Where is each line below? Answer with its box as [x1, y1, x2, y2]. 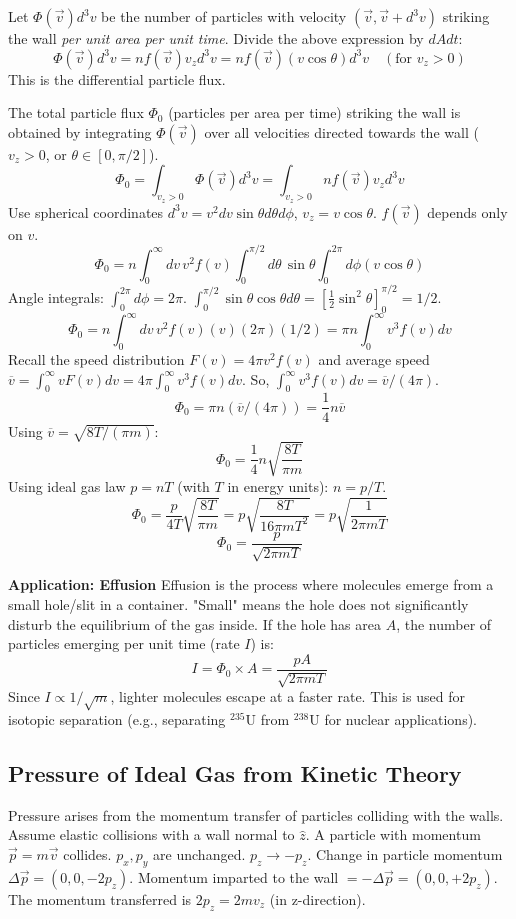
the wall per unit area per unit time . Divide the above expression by [8, 28, 424, 48]
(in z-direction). [269, 888, 366, 909]
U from [245, 709, 290, 730]
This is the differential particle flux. [8, 68, 226, 89]
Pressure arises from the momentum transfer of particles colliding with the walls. [8, 804, 504, 825]
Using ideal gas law [8, 475, 126, 496]
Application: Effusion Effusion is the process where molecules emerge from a [8, 574, 494, 595]
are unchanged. [153, 844, 246, 864]
